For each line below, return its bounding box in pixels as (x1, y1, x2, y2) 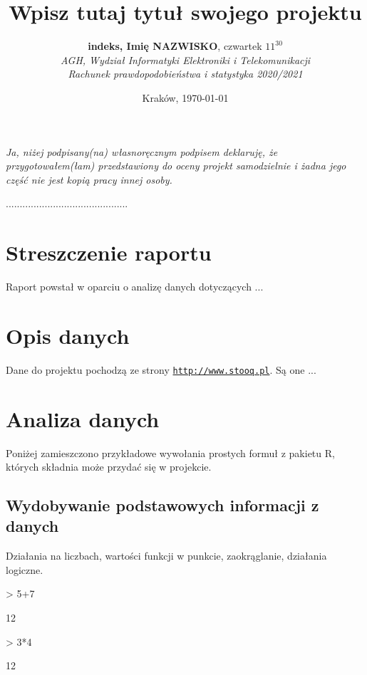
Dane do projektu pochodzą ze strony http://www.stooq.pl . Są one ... (6, 362, 316, 377)
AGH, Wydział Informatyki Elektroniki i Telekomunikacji (60, 52, 311, 67)
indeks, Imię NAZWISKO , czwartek (88, 38, 262, 53)
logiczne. (6, 562, 43, 577)
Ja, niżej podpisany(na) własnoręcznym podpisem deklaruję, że (6, 144, 278, 159)
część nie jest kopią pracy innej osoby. (6, 172, 172, 187)
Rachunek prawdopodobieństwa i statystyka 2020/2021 (68, 66, 303, 81)
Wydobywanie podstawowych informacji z (6, 494, 319, 516)
